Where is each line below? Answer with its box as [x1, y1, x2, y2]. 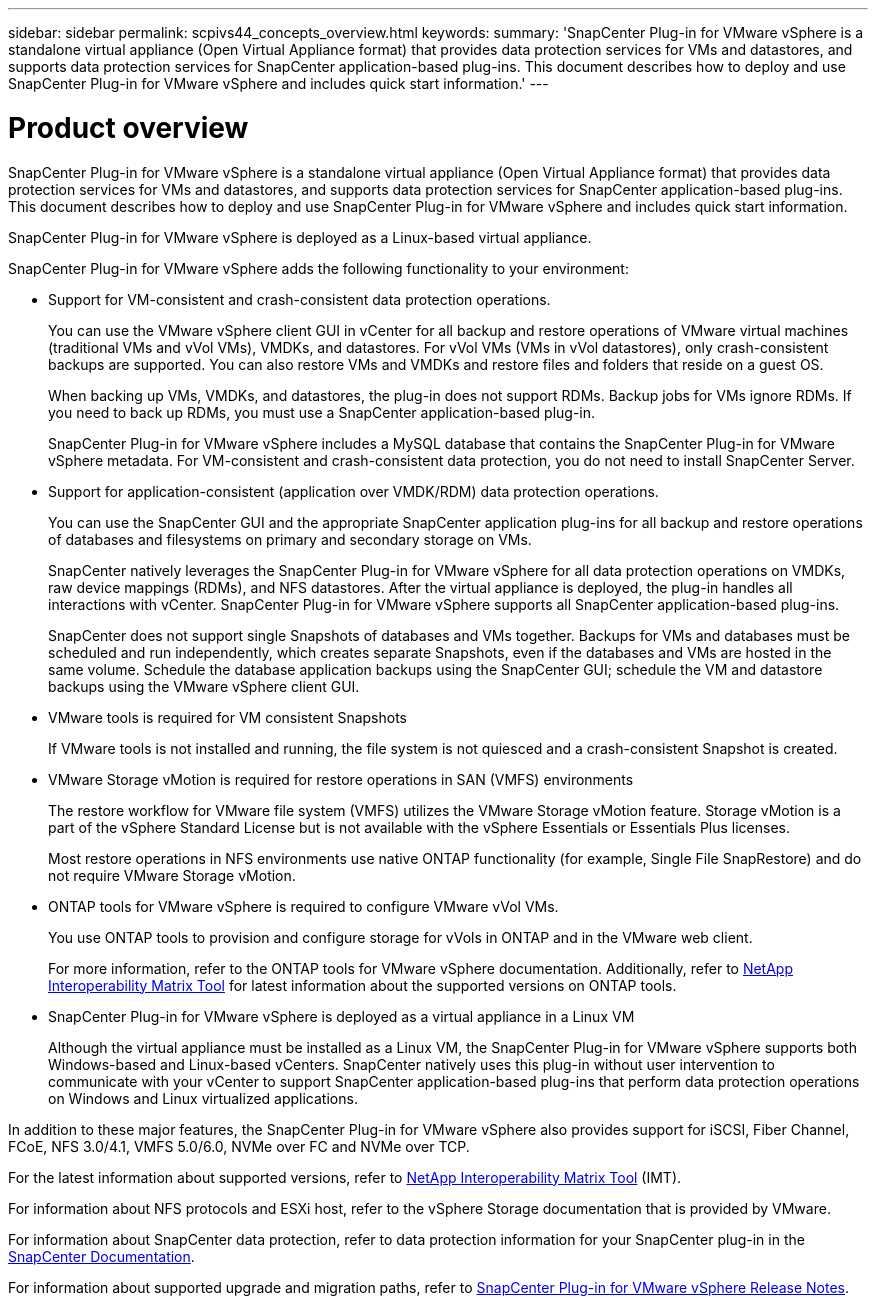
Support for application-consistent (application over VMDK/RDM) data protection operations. [48, 482, 659, 500]
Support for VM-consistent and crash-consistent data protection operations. [48, 290, 551, 308]
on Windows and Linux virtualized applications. [48, 1089, 358, 1107]
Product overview [8, 110, 249, 145]
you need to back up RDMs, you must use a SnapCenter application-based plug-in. [48, 403, 596, 421]
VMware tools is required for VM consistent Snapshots [48, 708, 408, 726]
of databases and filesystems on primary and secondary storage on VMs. [48, 530, 532, 548]
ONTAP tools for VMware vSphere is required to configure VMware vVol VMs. [48, 897, 559, 915]
